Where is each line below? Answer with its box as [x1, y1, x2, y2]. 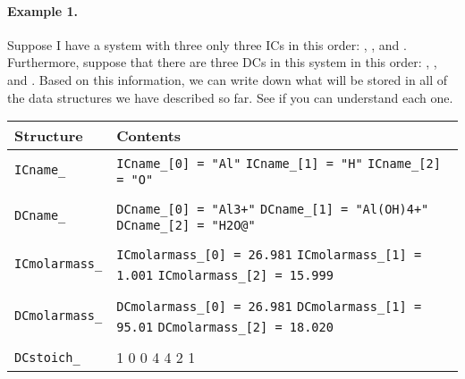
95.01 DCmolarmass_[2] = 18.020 [116, 320, 334, 335]
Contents [116, 125, 182, 147]
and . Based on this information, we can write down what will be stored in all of [7, 70, 448, 88]
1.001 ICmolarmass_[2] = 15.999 [116, 268, 334, 283]
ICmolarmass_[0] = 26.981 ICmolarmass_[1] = [116, 248, 422, 263]
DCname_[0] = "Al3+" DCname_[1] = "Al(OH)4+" [116, 202, 429, 217]
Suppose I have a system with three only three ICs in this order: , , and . [7, 35, 407, 54]
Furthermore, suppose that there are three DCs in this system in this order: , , [7, 53, 437, 72]
